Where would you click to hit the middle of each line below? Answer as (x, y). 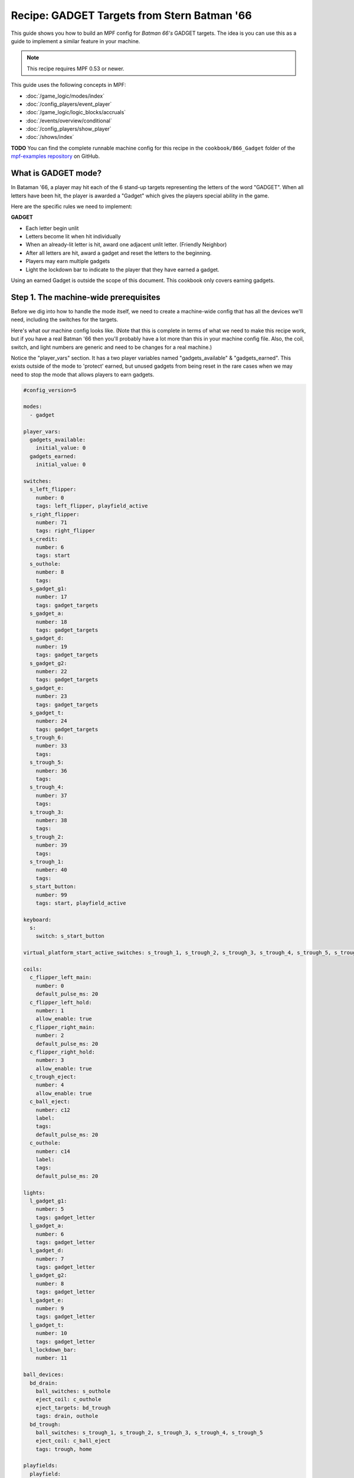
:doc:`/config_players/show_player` (68, 129)
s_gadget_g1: (48, 589)
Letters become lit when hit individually (73, 236)
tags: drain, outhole (67, 1416)
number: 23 (51, 696)
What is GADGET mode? (56, 174)
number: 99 (51, 895)
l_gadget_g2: (48, 1275)
